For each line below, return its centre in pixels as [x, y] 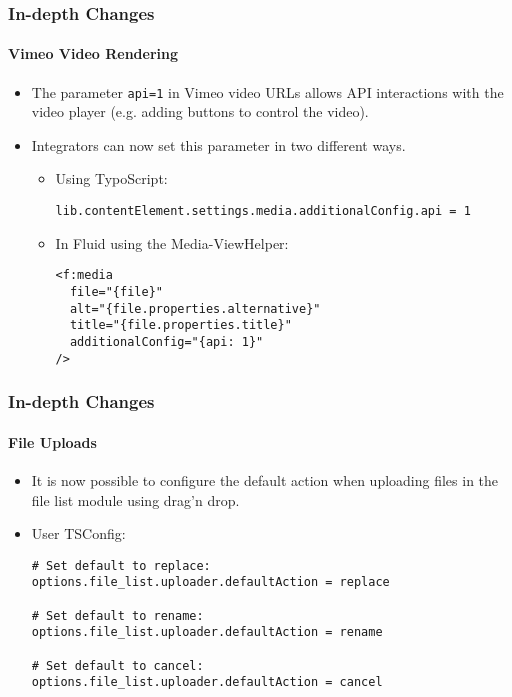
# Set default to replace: [121, 565]
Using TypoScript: [111, 178]
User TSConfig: [78, 533]
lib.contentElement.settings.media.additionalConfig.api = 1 [263, 211]
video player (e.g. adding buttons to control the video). [200, 111]
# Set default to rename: [117, 615]
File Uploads [52, 441]
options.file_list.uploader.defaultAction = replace [210, 582]
